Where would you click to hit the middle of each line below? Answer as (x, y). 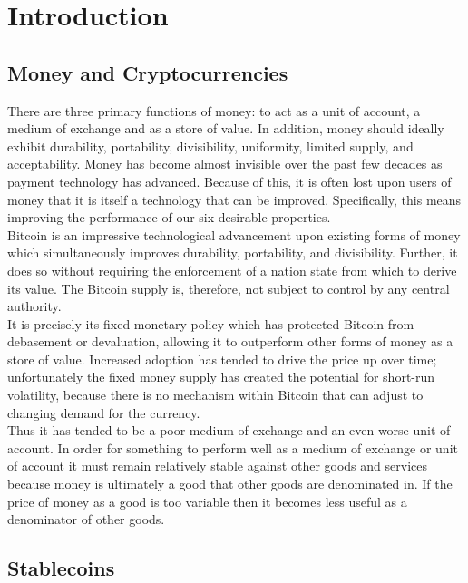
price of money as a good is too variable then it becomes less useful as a (207, 501)
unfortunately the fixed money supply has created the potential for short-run (221, 377)
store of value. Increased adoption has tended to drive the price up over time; (222, 359)
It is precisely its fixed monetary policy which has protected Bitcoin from (211, 323)
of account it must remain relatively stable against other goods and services (217, 466)
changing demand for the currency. (104, 412)
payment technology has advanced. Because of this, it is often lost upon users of (229, 181)
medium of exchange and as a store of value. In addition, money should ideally (226, 128)
